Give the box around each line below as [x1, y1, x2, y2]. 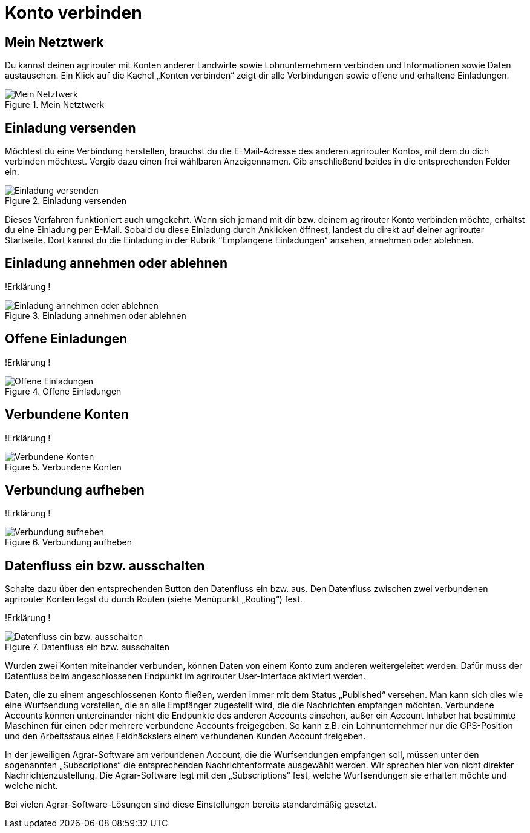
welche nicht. [5, 780, 58, 791]
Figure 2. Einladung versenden [5, 196, 126, 206]
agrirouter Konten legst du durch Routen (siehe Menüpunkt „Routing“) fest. [5, 594, 303, 605]
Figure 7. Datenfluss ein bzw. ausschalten [5, 642, 169, 653]
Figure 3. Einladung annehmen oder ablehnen [5, 310, 186, 321]
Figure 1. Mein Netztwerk [5, 99, 105, 110]
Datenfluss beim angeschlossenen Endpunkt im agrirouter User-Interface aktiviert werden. [5, 671, 366, 682]
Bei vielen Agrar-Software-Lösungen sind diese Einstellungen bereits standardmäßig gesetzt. [5, 799, 377, 810]
